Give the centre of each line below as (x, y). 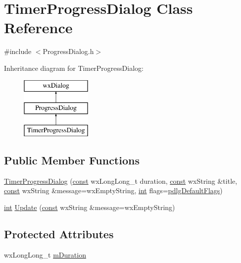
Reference (38, 27)
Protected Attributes (59, 234)
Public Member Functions (72, 160)
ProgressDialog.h (68, 51)
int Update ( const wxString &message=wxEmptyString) (90, 207)
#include (18, 51)
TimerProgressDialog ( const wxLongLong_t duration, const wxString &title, (121, 181)
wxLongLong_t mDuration (45, 254)
